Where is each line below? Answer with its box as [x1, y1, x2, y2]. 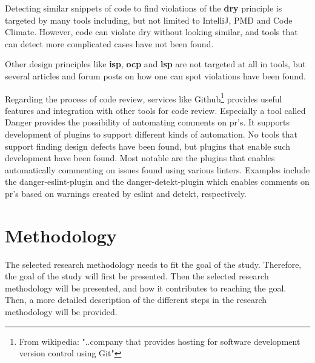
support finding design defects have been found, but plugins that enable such [5, 139, 291, 152]
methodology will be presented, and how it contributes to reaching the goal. [5, 281, 287, 294]
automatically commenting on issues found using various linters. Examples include [5, 163, 310, 176]
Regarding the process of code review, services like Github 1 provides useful [5, 90, 282, 105]
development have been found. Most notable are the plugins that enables [5, 152, 275, 164]
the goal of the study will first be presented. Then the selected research [5, 270, 269, 282]
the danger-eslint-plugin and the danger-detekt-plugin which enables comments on [5, 175, 310, 188]
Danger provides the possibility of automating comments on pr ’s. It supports [5, 116, 290, 128]
